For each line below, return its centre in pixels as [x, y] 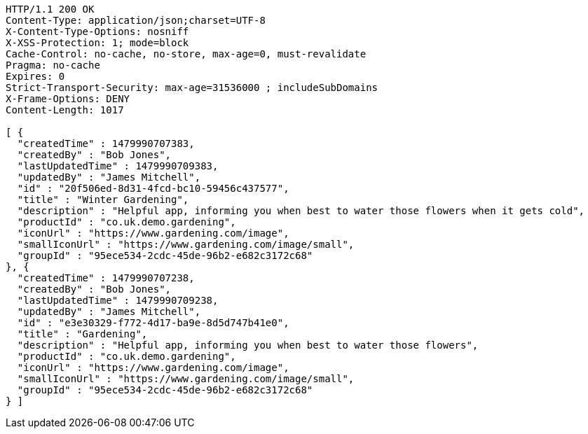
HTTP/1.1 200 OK [50, 9]
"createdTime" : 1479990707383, [106, 143]
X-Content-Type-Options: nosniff [97, 31]
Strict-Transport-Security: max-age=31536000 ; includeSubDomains [192, 87]
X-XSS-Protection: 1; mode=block [97, 43]
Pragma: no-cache [53, 65]
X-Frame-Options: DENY [68, 99]
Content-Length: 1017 [65, 110]
